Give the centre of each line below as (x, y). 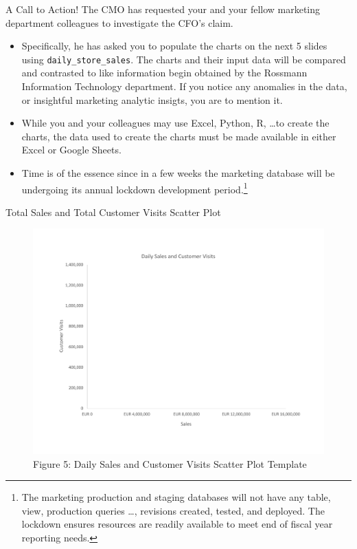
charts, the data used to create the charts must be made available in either (179, 136)
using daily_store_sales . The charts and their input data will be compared (184, 59)
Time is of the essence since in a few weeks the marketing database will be (178, 173)
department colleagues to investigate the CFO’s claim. (119, 22)
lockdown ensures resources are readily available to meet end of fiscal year (177, 524)
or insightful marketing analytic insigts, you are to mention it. (152, 99)
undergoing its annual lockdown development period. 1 (135, 188)
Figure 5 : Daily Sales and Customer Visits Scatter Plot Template (170, 463)
